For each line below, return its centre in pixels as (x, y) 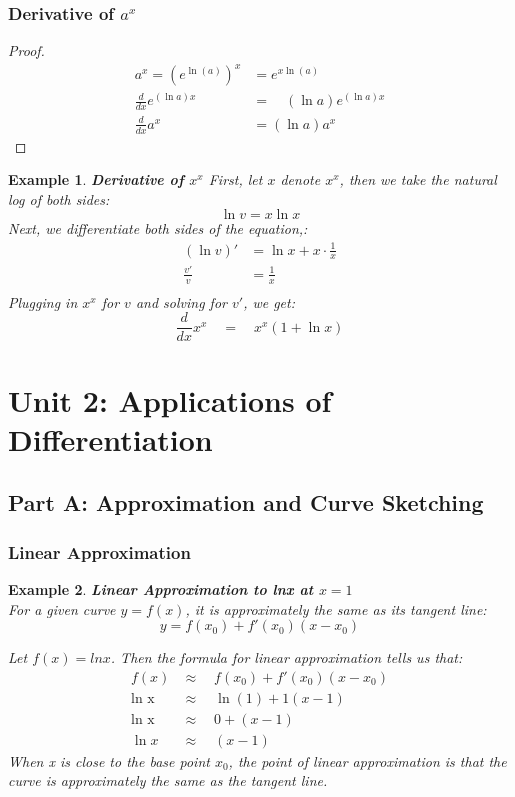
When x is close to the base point (109, 760)
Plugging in (43, 301)
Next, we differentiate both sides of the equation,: (158, 228)
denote (300, 179)
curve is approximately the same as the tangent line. (168, 780)
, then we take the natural (418, 179)
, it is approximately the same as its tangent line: (336, 608)
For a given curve (62, 608)
